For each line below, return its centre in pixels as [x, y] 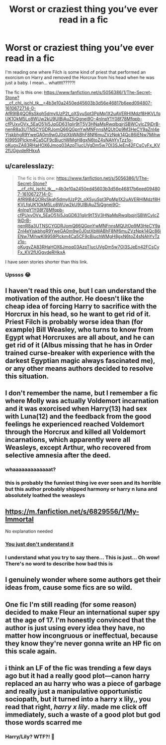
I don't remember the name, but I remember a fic [82, 393]
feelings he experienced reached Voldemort [75, 424]
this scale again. [31, 651]
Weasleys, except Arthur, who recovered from [78, 448]
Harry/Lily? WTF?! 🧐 [30, 737]
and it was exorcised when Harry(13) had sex [76, 409]
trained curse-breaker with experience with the [80, 353]
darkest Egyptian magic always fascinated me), [80, 361]
